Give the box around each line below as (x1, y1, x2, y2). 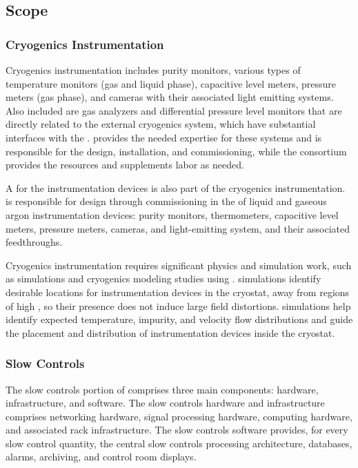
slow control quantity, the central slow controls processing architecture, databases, (6, 436, 352, 450)
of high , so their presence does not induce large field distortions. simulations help (6, 298, 351, 313)
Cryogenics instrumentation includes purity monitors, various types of (6, 63, 301, 77)
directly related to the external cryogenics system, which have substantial (6, 117, 316, 131)
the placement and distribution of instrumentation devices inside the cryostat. (6, 325, 335, 340)
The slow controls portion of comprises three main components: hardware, (6, 382, 319, 396)
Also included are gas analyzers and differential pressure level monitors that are (6, 103, 342, 117)
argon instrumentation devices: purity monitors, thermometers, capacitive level (6, 207, 339, 222)
